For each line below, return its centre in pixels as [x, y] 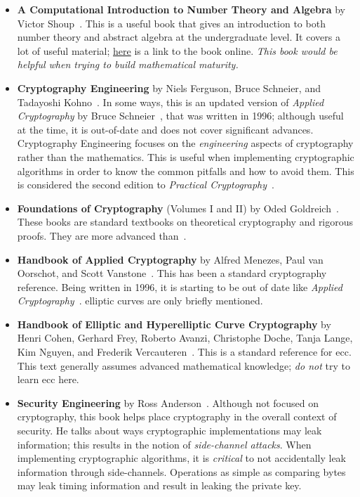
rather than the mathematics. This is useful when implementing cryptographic [186, 156]
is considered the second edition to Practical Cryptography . [146, 185]
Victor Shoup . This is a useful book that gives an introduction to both [171, 23]
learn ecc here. [48, 379]
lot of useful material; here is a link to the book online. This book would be [177, 50]
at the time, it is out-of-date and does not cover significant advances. [165, 129]
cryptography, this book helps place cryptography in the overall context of [177, 417]
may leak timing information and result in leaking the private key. [159, 485]
